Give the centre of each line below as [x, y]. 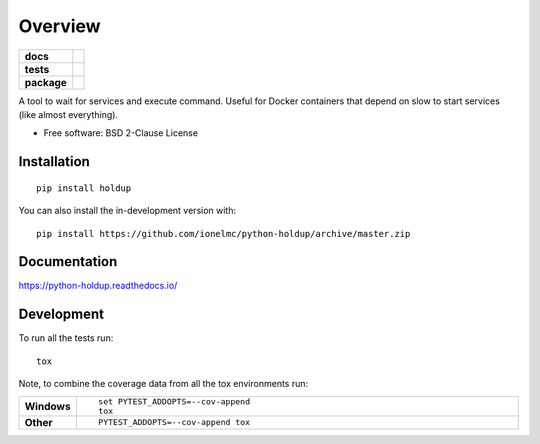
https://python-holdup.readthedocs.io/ [98, 286]
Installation [54, 161]
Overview [59, 26]
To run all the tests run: [66, 338]
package [45, 82]
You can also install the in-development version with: [127, 211]
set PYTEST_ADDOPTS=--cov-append [174, 401]
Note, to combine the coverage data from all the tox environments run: [163, 384]
